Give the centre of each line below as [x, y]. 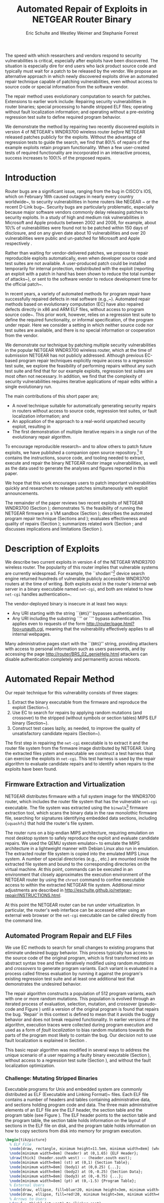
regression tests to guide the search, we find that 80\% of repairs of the [77, 142]
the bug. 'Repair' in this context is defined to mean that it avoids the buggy [80, 1015]
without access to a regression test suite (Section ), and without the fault [78, 1060]
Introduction [31, 178]
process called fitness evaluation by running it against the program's [74, 974]
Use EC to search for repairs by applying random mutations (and [77, 713]
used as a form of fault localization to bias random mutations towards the [79, 1030]
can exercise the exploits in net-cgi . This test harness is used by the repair [81, 758]
